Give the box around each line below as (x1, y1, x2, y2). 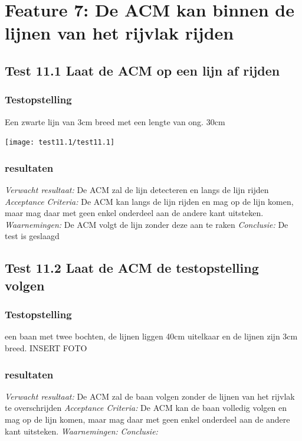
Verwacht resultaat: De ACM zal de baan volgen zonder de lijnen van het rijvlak (5, 390, 295, 402)
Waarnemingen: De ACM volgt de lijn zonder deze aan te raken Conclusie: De (5, 218, 288, 230)
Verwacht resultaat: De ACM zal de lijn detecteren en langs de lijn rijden (5, 184, 269, 196)
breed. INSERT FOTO (5, 341, 87, 354)
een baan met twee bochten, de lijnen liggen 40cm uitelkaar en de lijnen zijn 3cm (5, 330, 298, 342)
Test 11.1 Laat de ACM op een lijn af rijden (5, 61, 280, 79)
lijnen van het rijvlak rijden (5, 21, 234, 45)
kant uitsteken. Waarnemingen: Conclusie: (5, 424, 158, 437)
